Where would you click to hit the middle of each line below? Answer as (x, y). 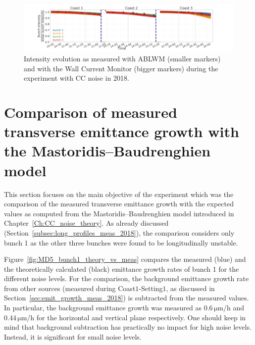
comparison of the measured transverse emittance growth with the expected (119, 204)
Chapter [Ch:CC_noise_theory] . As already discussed (86, 223)
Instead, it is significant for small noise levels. (73, 336)
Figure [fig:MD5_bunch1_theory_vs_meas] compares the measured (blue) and (125, 259)
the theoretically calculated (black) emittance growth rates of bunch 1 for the (122, 269)
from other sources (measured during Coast (70, 288)
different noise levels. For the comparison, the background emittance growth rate (127, 278)
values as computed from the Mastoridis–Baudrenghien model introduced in (119, 213)
